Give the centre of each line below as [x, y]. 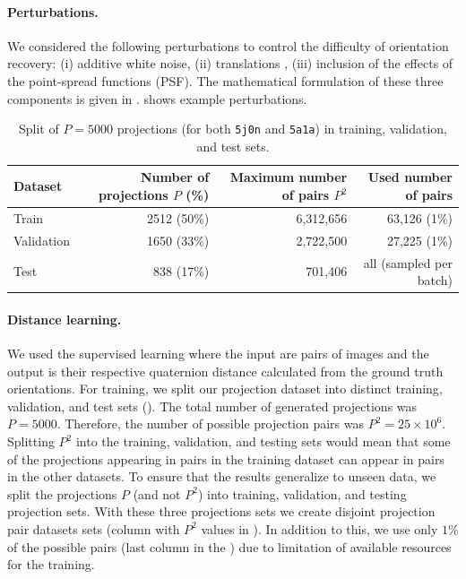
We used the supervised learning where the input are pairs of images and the [218, 354]
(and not [157, 493]
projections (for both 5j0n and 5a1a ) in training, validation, [282, 129]
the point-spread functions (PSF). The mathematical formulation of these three [225, 80]
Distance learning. [65, 319]
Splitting [31, 441]
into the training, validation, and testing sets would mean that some [263, 441]
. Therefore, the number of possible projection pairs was [210, 423]
